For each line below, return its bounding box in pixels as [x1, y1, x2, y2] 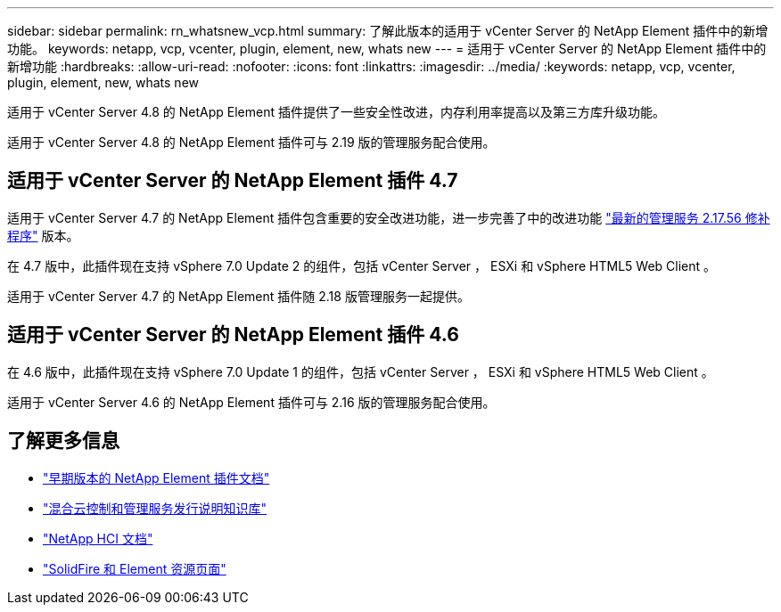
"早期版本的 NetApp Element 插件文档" [43, 469, 270, 486]
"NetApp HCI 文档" [43, 530, 153, 546]
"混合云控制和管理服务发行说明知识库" [43, 500, 267, 516]
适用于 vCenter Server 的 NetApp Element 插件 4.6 [7, 323, 459, 347]
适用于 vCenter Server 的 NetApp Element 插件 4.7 [7, 169, 458, 192]
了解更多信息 [7, 429, 119, 453]
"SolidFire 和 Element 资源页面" [43, 560, 226, 576]
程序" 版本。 [7, 227, 79, 243]
